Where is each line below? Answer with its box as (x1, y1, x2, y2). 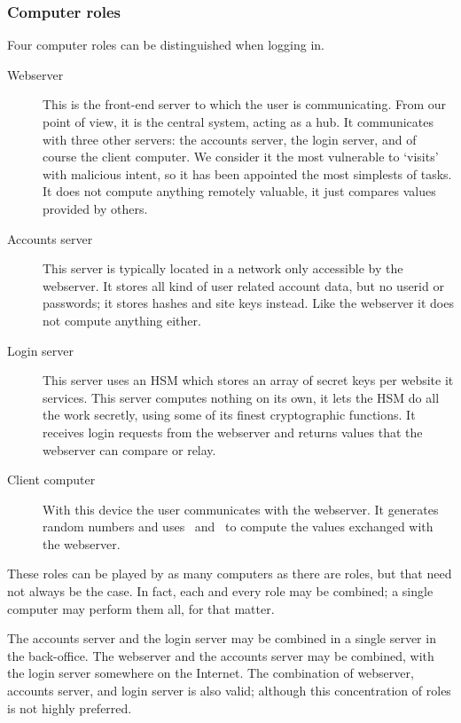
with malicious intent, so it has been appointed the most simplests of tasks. (43, 164, 452, 183)
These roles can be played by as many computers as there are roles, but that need (7, 564, 452, 583)
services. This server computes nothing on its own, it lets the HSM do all (43, 388, 440, 406)
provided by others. (43, 199, 148, 217)
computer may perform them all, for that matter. (7, 599, 275, 617)
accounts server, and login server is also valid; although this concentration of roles (7, 681, 451, 700)
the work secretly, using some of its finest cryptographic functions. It (43, 405, 416, 424)
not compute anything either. (43, 310, 201, 329)
